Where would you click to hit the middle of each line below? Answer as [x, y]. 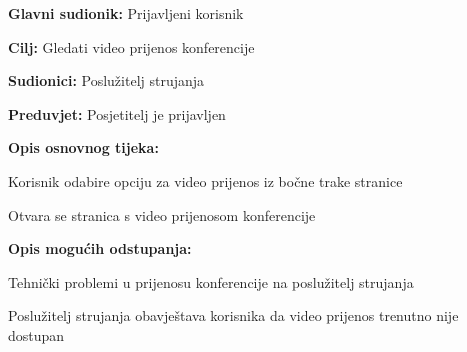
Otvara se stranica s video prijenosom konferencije [162, 214]
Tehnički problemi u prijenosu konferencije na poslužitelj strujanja [211, 281]
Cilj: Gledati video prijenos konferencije [131, 46]
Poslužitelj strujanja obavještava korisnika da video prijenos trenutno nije [233, 315]
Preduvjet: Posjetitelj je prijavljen [117, 113]
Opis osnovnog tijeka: [83, 147]
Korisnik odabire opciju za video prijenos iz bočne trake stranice [205, 180]
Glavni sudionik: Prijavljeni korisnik [126, 13]
